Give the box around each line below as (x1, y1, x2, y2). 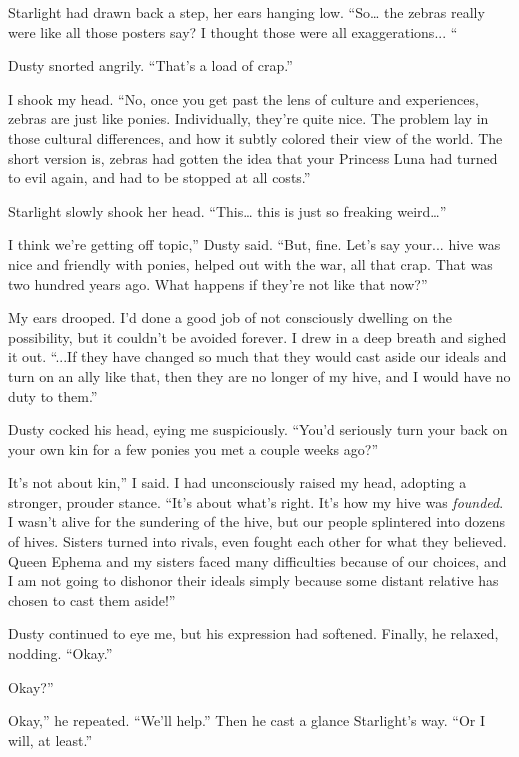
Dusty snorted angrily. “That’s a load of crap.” (8, 55, 293, 76)
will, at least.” (8, 729, 93, 750)
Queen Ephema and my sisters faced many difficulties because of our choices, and (8, 550, 507, 571)
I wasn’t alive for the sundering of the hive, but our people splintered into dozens (8, 511, 506, 532)
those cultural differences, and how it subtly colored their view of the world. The (8, 127, 503, 148)
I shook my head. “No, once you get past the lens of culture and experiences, (8, 88, 479, 109)
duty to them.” (8, 385, 98, 406)
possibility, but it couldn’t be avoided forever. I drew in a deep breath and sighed (8, 326, 507, 347)
